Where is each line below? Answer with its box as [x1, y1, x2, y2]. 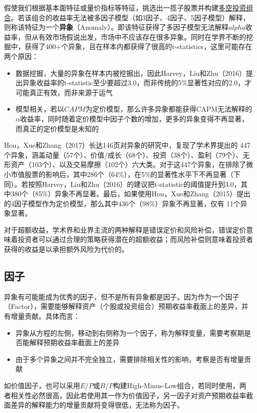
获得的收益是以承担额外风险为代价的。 [4, 244, 128, 254]
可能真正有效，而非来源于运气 [15, 87, 113, 97]
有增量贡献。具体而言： [4, 311, 80, 321]
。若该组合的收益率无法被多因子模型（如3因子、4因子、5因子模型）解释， [11, 12, 250, 22]
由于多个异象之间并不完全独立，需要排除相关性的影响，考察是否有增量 [15, 354, 244, 364]
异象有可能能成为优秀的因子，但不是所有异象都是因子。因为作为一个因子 [4, 291, 239, 301]
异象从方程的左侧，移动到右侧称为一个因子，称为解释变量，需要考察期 [15, 327, 244, 338]
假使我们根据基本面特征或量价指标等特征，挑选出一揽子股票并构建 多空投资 [4, 2, 246, 12]
